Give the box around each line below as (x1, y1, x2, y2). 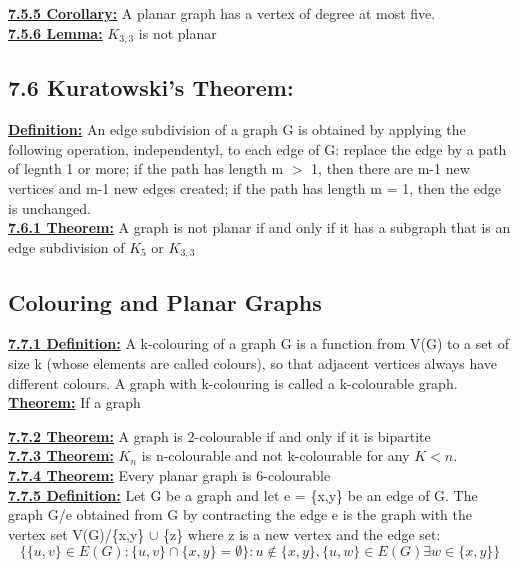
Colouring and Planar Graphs (8, 286, 322, 317)
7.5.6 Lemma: (8, 22, 103, 43)
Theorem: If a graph (8, 392, 141, 413)
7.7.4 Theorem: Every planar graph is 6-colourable (8, 465, 331, 486)
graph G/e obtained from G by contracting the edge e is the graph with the (8, 504, 472, 525)
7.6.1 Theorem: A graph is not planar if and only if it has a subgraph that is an (8, 217, 511, 238)
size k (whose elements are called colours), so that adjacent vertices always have (8, 353, 497, 374)
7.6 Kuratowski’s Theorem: (8, 72, 294, 103)
